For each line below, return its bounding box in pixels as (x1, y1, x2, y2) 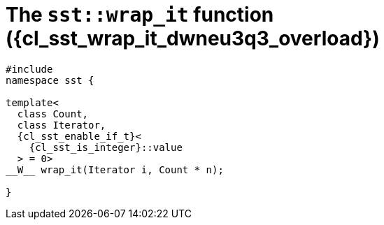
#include (6, 63, 53, 75)
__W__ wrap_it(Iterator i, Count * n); (6, 164, 224, 175)
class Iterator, (17, 119, 106, 131)
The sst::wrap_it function (6, 3, 274, 27)
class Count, (17, 108, 89, 119)
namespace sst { (6, 74, 94, 86)
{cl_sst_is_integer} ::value (29, 141, 183, 153)
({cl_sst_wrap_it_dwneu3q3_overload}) (6, 27, 380, 50)
